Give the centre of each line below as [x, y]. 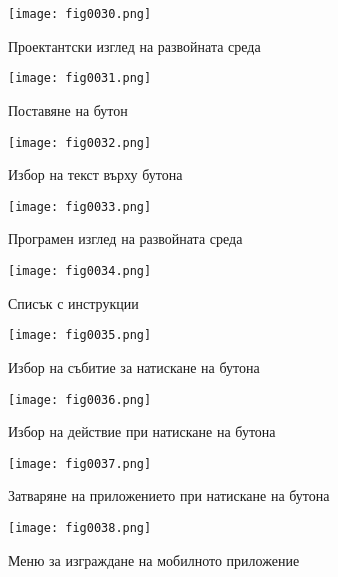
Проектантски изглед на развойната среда [134, 45]
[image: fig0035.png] [80, 335]
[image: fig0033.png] [80, 206]
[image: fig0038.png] [80, 528]
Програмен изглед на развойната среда [125, 238]
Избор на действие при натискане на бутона [142, 431]
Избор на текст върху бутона [95, 174]
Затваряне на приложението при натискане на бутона [169, 495]
